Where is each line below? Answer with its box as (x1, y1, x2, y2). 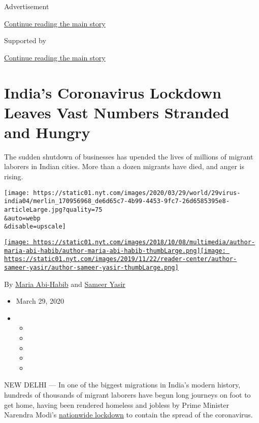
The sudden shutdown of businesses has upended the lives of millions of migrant (4, 151, 253, 161)
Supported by (4, 35, 46, 46)
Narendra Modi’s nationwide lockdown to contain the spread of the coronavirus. (4, 409, 253, 420)
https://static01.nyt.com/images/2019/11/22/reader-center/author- (4, 255, 237, 263)
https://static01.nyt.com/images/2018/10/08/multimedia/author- (33, 238, 255, 246)
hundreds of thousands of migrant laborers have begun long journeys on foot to (4, 389, 251, 400)
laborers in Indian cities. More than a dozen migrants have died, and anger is (4, 161, 245, 172)
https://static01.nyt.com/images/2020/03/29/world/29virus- (33, 189, 241, 197)
